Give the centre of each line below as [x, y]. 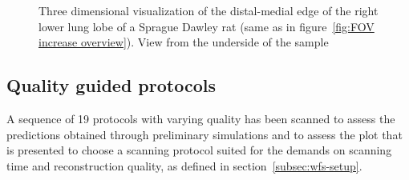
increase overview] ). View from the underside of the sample [184, 42]
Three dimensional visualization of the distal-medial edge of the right [209, 10]
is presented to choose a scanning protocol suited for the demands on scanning [199, 150]
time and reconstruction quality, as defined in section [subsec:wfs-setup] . [184, 165]
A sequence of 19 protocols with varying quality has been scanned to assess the [201, 118]
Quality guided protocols [111, 85]
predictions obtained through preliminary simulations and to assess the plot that [204, 134]
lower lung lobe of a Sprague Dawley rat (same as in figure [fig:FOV [207, 26]
